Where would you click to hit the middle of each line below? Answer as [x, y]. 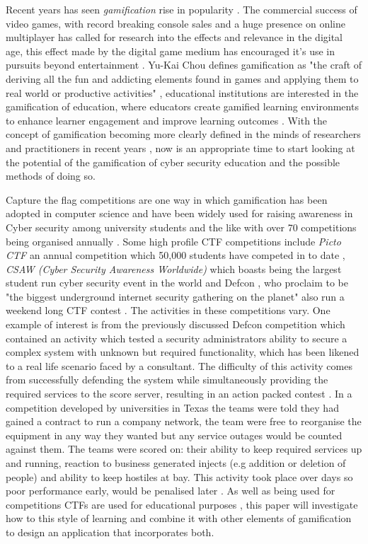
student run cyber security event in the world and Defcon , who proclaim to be [177, 283]
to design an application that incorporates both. [110, 532]
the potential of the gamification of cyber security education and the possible [173, 162]
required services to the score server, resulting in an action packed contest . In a [179, 394]
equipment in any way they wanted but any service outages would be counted [174, 435]
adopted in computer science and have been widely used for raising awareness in [179, 213]
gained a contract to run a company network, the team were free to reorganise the [184, 421]
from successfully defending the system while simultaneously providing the [167, 380]
